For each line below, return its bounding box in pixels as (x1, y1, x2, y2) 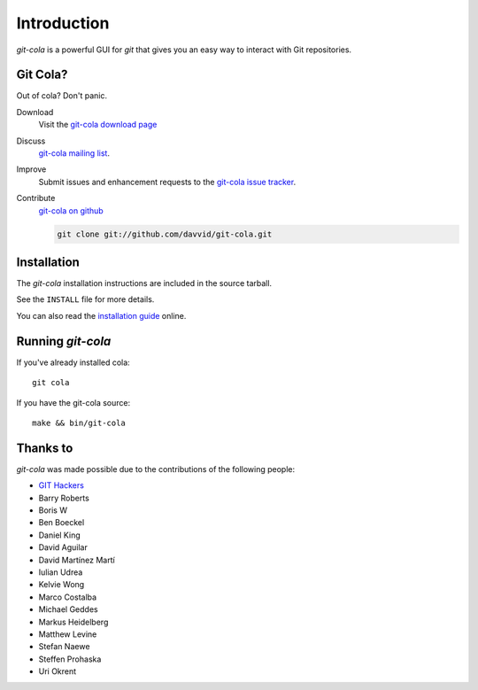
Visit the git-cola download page (38, 120, 158, 130)
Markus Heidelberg (38, 616, 109, 627)
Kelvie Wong (38, 579, 85, 590)
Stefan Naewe (38, 641, 90, 652)
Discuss (16, 136, 46, 146)
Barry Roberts (38, 492, 90, 503)
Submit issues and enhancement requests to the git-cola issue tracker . (38, 176, 297, 187)
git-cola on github (38, 205, 104, 216)
